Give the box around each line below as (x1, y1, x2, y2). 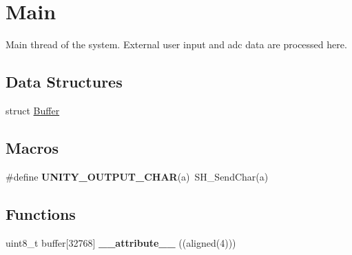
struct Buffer (6, 103, 60, 117)
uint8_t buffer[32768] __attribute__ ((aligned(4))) (6, 235, 236, 249)
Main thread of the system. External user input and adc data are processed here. (6, 37, 347, 52)
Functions (6, 203, 76, 224)
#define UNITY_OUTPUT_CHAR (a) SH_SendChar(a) (6, 169, 269, 183)
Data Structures (6, 71, 123, 92)
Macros (6, 136, 59, 158)
